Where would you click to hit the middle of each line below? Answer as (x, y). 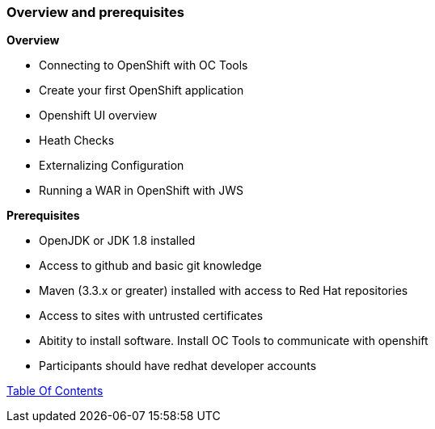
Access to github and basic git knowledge (150, 266)
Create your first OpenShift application (141, 90)
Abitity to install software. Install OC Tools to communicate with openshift (234, 341)
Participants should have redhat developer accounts (178, 366)
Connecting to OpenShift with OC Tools (144, 65)
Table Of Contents (55, 391)
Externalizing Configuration (112, 166)
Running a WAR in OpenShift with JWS (141, 191)
